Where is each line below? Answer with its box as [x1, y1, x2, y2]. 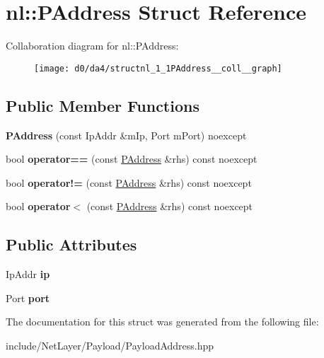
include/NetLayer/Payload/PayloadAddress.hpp [6, 337, 214, 352]
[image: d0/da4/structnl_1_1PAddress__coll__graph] [34, 63, 282, 74]
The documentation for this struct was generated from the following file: [6, 314, 319, 329]
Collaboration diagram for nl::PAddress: [6, 38, 179, 53]
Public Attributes [6, 233, 137, 255]
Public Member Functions [6, 94, 199, 116]
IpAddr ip [6, 267, 50, 282]
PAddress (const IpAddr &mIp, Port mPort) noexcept [6, 127, 247, 142]
